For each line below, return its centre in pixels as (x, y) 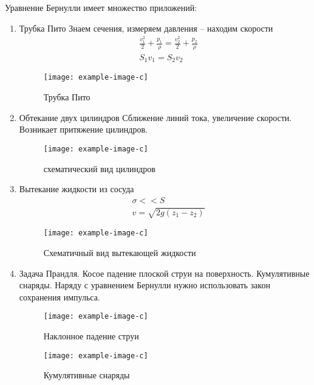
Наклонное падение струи (91, 335)
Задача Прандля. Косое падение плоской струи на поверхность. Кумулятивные (164, 273)
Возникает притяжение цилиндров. (83, 129)
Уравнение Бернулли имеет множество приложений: (101, 7)
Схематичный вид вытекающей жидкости (120, 252)
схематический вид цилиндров (99, 168)
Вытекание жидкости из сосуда (77, 189)
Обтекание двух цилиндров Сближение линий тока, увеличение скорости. (155, 117)
